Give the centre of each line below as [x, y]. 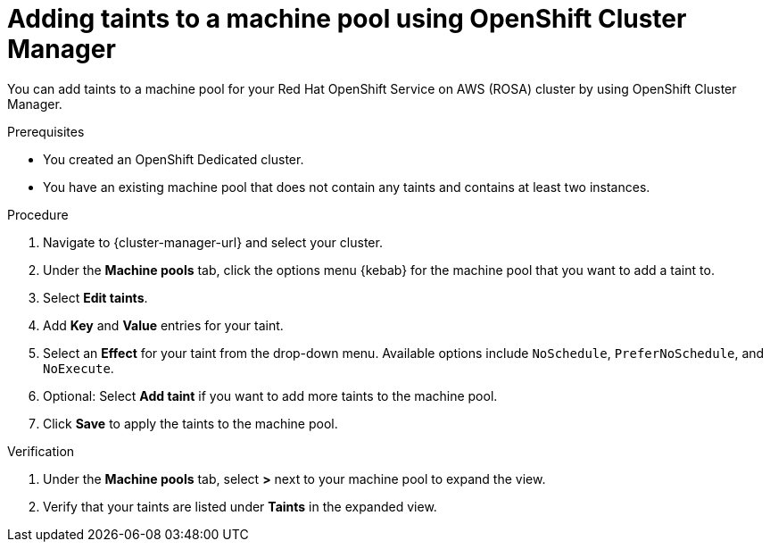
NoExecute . [79, 368]
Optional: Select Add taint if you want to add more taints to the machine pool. [270, 395]
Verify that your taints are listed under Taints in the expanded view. [240, 506]
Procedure [38, 214]
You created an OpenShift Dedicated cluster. [174, 159]
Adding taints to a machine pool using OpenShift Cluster [347, 19]
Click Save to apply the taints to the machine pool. [190, 423]
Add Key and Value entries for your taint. [163, 325]
